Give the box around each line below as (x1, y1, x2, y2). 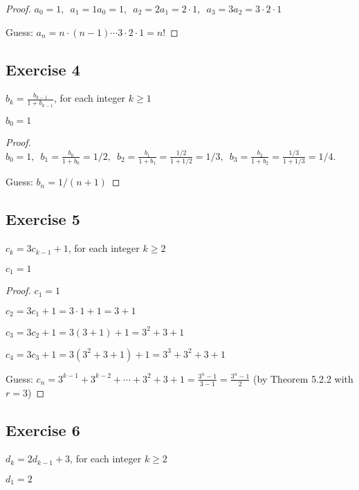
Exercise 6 (6, 419, 80, 440)
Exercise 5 (6, 208, 80, 230)
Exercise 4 (6, 58, 80, 80)
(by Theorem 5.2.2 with (253, 371, 353, 385)
